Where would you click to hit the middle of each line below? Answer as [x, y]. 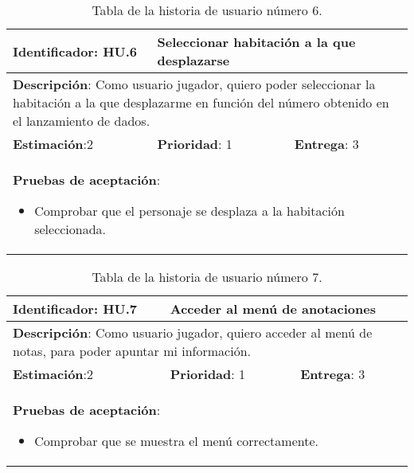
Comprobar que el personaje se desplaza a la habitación [189, 211]
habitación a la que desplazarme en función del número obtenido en [201, 102]
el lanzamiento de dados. [82, 121]
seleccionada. [70, 229]
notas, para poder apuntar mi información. [132, 351]
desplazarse [193, 60]
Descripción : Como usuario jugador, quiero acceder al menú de [193, 332]
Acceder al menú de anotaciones [273, 309]
